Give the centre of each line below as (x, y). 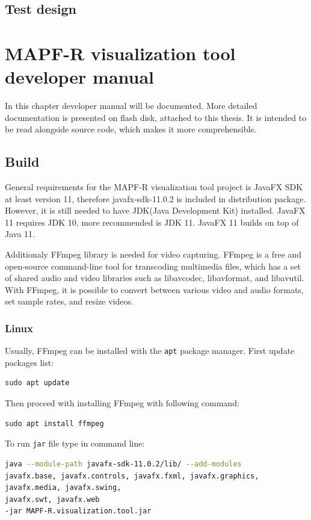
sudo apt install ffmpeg (54, 423)
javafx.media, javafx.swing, (63, 488)
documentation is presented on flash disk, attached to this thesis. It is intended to (156, 117)
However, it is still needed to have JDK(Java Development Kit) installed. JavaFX (155, 210)
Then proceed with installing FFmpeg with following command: (122, 403)
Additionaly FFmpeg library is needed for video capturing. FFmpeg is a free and (153, 254)
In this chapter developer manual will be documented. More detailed (131, 106)
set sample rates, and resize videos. (69, 301)
